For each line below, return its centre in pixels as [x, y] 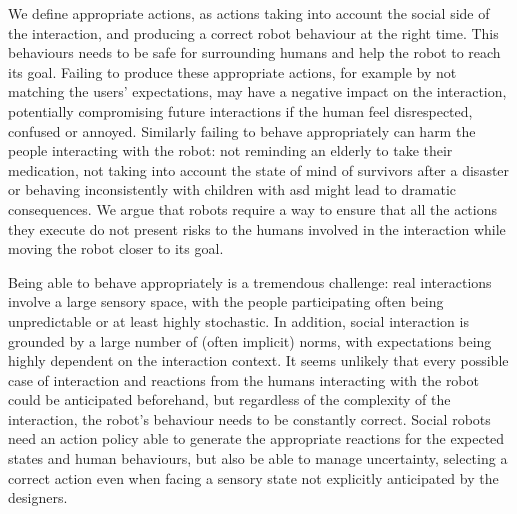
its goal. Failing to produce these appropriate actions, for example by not [232, 71]
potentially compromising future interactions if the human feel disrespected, [240, 110]
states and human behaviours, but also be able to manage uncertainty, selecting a [258, 458]
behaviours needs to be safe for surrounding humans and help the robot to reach [254, 52]
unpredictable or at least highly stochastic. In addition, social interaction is [238, 320]
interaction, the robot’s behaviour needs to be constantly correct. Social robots [249, 418]
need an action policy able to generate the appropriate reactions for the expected [256, 438]
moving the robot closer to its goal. [116, 248]
